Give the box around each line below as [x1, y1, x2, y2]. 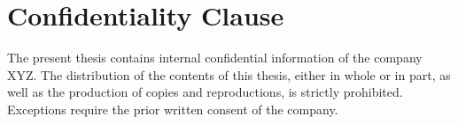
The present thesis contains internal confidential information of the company [7, 48, 423, 67]
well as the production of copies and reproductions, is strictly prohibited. [7, 83, 403, 101]
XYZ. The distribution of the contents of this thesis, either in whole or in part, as [7, 65, 451, 84]
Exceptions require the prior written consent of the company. [7, 99, 338, 118]
